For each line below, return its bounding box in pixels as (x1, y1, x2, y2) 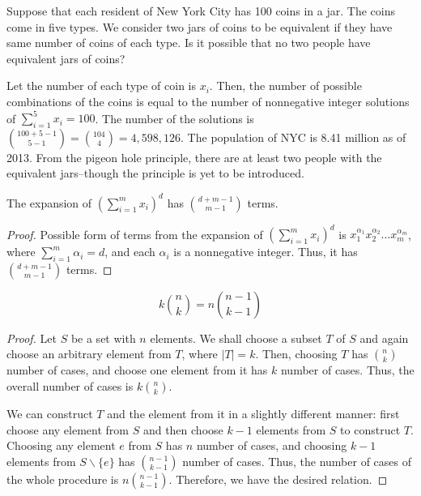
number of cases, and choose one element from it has (6, 361, 268, 378)
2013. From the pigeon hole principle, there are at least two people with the (6, 148, 382, 165)
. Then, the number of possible (209, 77, 362, 94)
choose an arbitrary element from (6, 345, 172, 362)
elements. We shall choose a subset (150, 329, 322, 346)
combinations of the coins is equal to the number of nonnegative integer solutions (6, 92, 410, 109)
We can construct (6, 405, 93, 422)
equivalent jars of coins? (6, 49, 125, 66)
